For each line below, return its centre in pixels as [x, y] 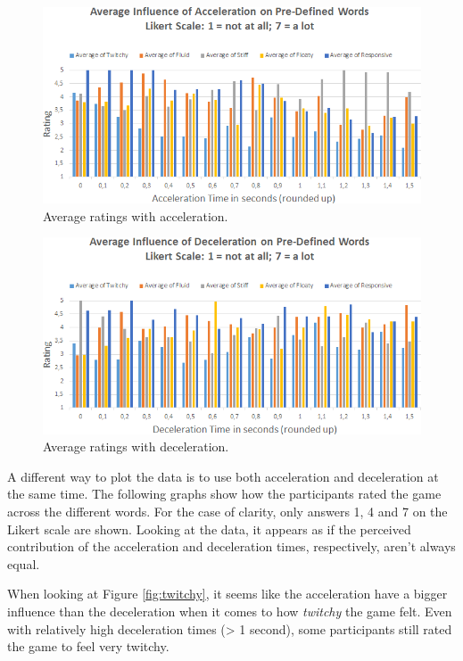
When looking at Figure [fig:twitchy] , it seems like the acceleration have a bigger [227, 594]
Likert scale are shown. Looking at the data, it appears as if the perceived [209, 529]
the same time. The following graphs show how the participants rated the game [224, 494]
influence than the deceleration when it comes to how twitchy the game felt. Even [230, 611]
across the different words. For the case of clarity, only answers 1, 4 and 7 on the [227, 511]
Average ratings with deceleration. [136, 446]
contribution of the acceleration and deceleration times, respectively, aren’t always [231, 546]
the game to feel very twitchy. [88, 646]
